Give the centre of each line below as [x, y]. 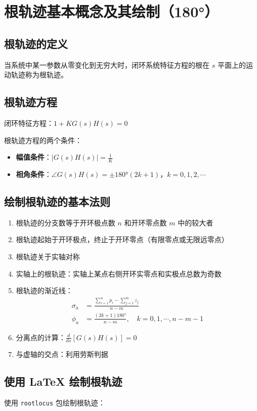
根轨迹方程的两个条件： [43, 140]
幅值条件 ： [34, 157]
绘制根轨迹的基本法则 [57, 201]
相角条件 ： [34, 174]
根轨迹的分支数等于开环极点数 [66, 222]
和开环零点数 [145, 222]
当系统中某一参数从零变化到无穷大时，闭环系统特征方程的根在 [107, 64]
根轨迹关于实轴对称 [48, 256]
